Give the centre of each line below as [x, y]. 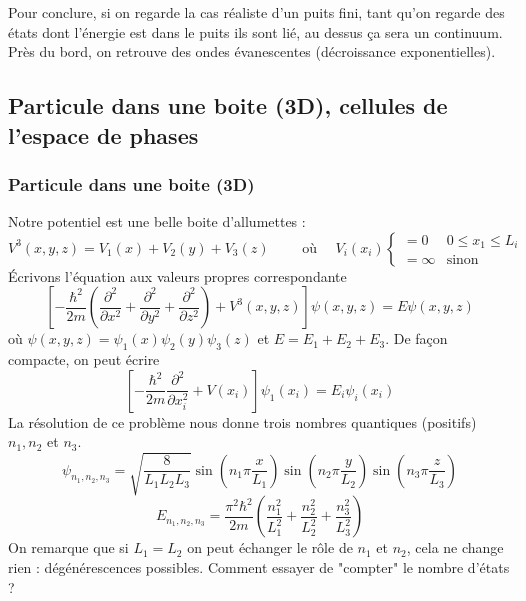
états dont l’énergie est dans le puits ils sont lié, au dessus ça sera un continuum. [255, 31]
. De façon [416, 338]
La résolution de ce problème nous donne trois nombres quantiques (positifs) [242, 421]
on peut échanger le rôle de [270, 547]
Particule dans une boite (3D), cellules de [228, 105]
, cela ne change [455, 547]
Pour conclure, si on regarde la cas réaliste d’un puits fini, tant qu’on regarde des [256, 12]
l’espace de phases [103, 134]
